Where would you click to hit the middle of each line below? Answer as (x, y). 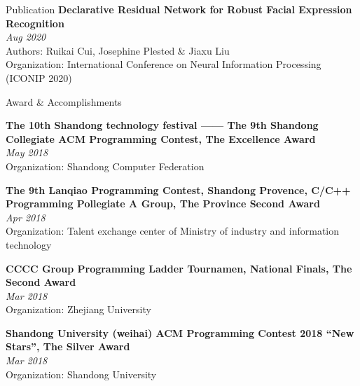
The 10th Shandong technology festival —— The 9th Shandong (162, 125)
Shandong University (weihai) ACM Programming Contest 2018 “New (180, 332)
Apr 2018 (26, 217)
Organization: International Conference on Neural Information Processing (164, 64)
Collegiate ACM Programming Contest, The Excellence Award (161, 138)
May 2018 (27, 152)
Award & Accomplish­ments (64, 101)
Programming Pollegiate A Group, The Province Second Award (163, 204)
